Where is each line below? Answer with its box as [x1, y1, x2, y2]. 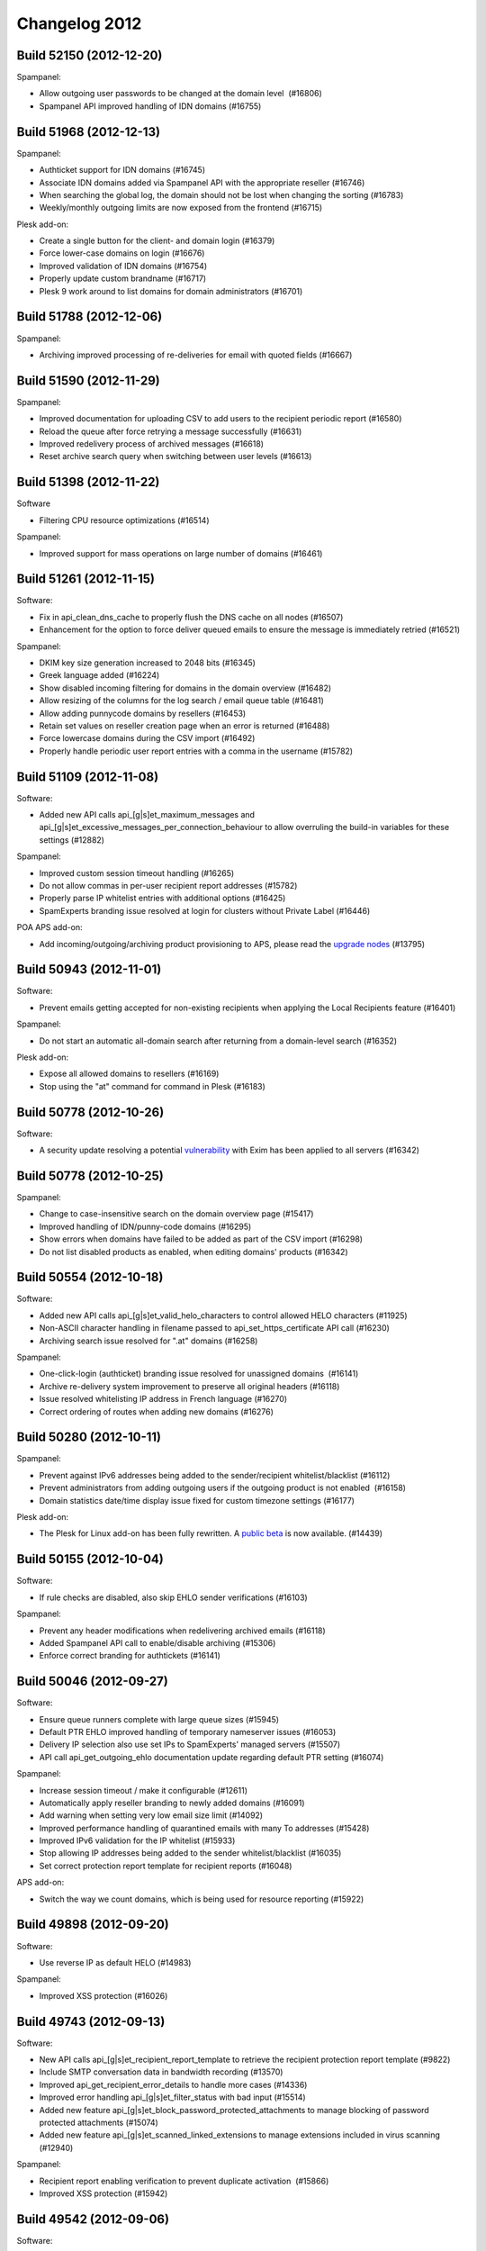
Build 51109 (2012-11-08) [16, 769, 159, 784]
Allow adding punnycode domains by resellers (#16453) [39, 708, 247, 719]
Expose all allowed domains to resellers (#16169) [39, 1068, 220, 1080]
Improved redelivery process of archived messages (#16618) [39, 438, 265, 449]
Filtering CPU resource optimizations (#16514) [39, 514, 211, 526]
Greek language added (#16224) [39, 670, 160, 681]
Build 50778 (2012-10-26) [16, 1104, 165, 1120]
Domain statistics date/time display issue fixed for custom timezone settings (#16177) [39, 1495, 355, 1505]
